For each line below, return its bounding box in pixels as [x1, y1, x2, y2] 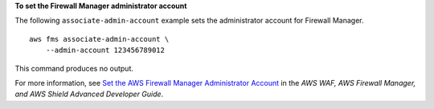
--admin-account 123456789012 [45, 46, 165, 55]
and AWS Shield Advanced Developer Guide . [14, 89, 164, 99]
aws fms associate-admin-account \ [29, 34, 170, 43]
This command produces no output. [14, 63, 134, 73]
